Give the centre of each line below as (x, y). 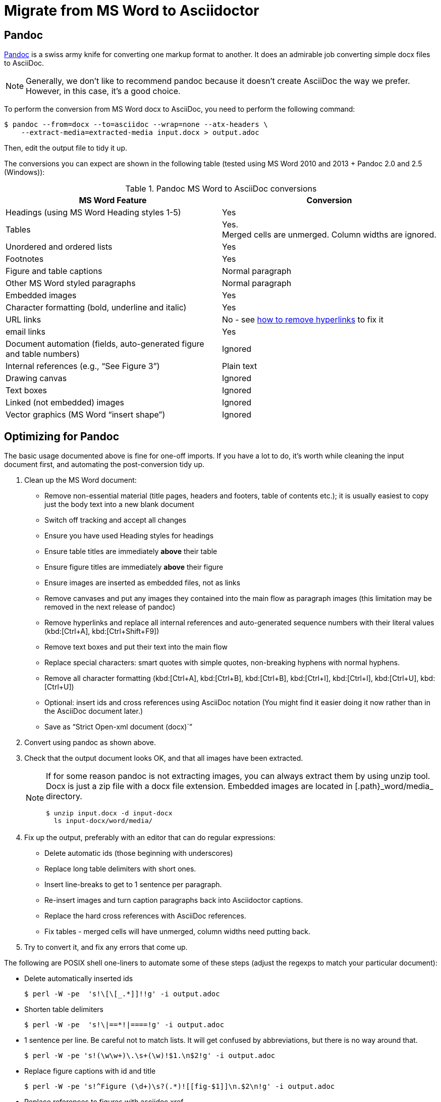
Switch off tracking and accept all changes (116, 520)
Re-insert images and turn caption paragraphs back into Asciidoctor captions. (174, 900)
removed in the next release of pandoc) (110, 607)
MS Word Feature (113, 200)
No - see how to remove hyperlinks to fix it (303, 320)
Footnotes (25, 259)
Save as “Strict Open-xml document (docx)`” (119, 727)
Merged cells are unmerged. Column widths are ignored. (329, 235)
